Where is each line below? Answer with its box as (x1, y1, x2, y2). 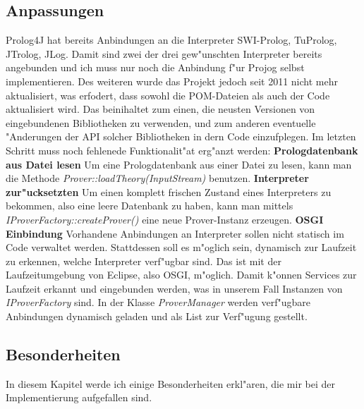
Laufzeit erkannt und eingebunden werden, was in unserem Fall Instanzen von (6, 281, 343, 295)
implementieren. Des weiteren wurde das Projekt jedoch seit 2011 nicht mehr (6, 73, 338, 88)
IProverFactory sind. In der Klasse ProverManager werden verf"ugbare (6, 295, 310, 310)
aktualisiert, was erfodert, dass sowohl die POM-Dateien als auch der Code (6, 87, 330, 102)
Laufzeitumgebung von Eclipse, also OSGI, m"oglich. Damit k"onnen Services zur (6, 267, 357, 282)
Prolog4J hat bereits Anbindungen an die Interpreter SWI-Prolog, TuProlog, (6, 32, 337, 47)
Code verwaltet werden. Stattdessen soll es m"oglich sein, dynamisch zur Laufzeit (6, 240, 357, 255)
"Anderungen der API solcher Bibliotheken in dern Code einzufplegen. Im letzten (6, 129, 356, 144)
